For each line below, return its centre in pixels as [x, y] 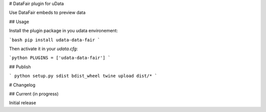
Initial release [23, 103]
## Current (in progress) [34, 94]
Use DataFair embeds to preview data [47, 13]
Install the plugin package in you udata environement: [64, 31]
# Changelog [22, 85]
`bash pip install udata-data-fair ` [55, 40]
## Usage [19, 22]
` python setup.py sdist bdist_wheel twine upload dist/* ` [83, 76]
